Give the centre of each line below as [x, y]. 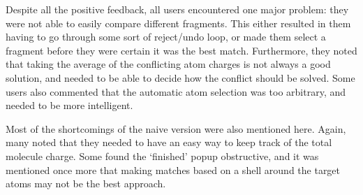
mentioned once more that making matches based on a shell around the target [173, 169]
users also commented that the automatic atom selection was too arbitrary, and [176, 91]
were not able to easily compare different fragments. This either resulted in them [178, 23]
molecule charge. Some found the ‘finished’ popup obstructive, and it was [162, 156]
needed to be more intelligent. [69, 105]
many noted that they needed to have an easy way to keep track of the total [169, 142]
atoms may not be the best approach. [86, 183]
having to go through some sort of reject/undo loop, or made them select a [166, 37]
